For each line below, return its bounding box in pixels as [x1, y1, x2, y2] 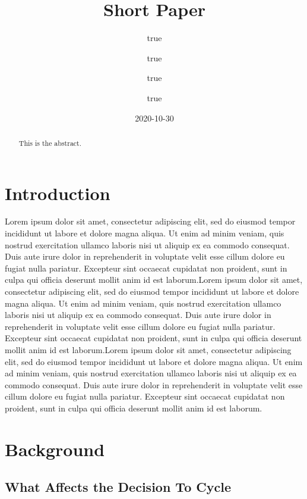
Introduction [5, 180, 110, 205]
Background [5, 436, 105, 461]
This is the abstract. [18, 138, 82, 148]
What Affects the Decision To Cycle [5, 478, 231, 496]
